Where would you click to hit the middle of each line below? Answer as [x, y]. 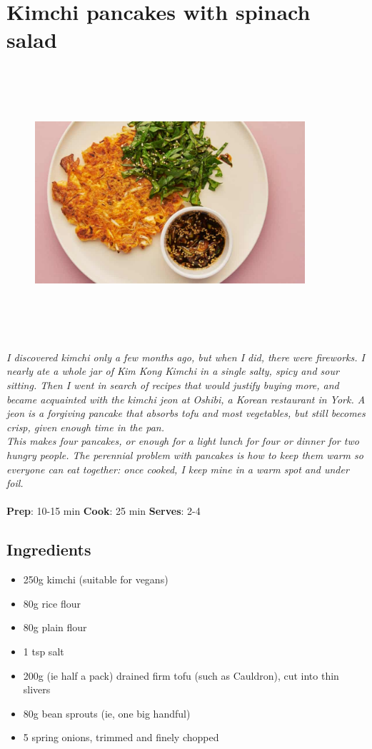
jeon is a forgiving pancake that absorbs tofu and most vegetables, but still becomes [186, 413]
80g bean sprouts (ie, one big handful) [107, 713]
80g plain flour [55, 627]
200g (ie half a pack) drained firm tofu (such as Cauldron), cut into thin [181, 675]
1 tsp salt [44, 651]
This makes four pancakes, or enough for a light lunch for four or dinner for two [183, 441]
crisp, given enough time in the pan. [85, 427]
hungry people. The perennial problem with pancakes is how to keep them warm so [185, 455]
